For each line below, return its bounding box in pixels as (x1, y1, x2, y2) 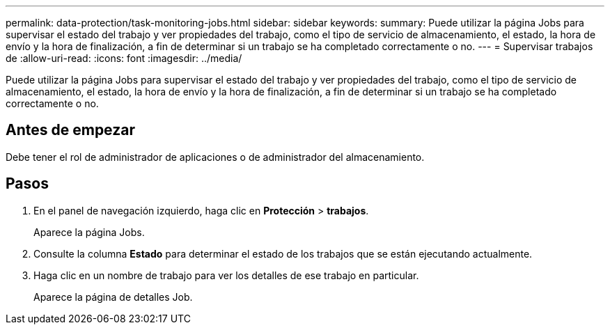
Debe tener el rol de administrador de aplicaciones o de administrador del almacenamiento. (6, 150, 425, 163)
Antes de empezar (6, 121, 135, 139)
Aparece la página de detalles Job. (33, 290, 193, 303)
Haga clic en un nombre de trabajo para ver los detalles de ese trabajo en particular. (33, 269, 419, 281)
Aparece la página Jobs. (33, 226, 145, 238)
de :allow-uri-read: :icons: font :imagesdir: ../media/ (6, 52, 242, 64)
